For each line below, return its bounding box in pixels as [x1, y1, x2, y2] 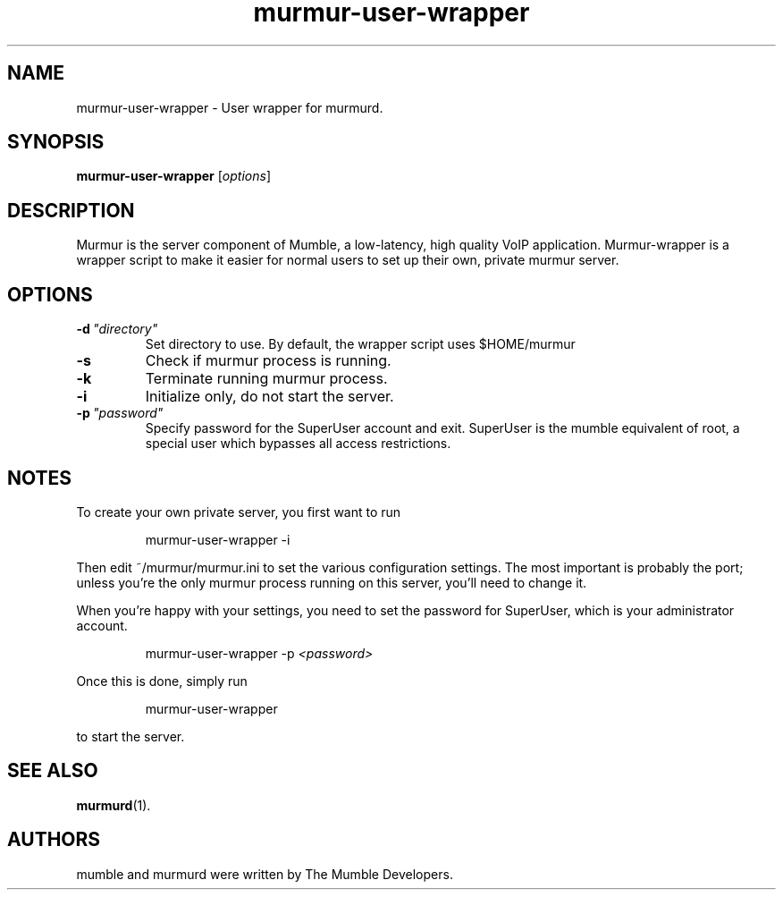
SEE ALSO [7, 759, 98, 783]
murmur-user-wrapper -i [145, 531, 290, 547]
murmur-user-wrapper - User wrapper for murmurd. [76, 99, 383, 115]
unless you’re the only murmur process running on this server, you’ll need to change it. [76, 574, 587, 590]
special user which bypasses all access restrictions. [145, 436, 451, 452]
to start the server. [76, 728, 185, 744]
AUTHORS [7, 828, 101, 851]
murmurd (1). [76, 797, 151, 813]
